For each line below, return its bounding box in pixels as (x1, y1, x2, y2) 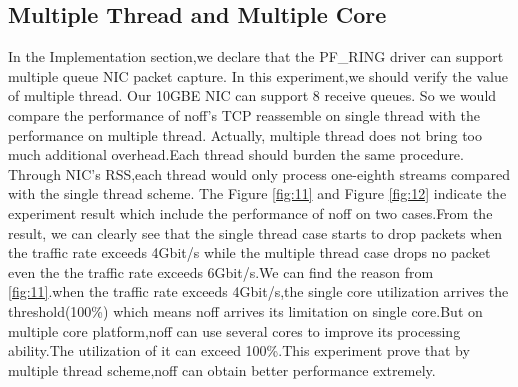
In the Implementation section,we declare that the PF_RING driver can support (8, 46, 504, 67)
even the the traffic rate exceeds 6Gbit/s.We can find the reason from (8, 261, 434, 282)
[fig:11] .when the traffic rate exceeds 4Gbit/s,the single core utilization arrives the (8, 281, 509, 302)
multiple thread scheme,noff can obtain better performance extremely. (8, 359, 436, 380)
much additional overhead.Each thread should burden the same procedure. (8, 144, 464, 165)
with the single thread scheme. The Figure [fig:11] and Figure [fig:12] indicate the (8, 183, 507, 204)
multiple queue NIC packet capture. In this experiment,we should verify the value (8, 65, 508, 86)
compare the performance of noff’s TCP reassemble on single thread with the (8, 104, 480, 125)
